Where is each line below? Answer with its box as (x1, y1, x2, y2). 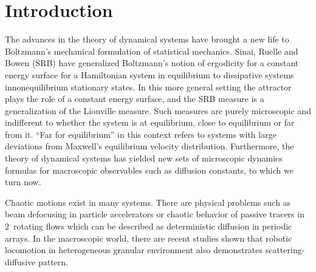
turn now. (5, 175, 41, 188)
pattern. (38, 255, 68, 268)
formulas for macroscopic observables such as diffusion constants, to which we (5, 163, 294, 176)
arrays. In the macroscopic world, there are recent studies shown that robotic (5, 231, 292, 244)
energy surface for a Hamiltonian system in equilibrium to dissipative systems (5, 68, 294, 81)
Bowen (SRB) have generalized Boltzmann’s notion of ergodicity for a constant (5, 56, 299, 69)
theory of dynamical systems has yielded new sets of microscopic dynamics (5, 152, 283, 165)
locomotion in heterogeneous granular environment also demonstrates (5, 243, 263, 256)
